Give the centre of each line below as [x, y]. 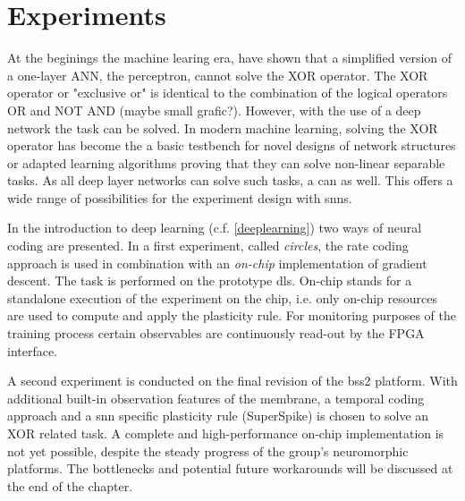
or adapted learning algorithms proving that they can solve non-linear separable [226, 162]
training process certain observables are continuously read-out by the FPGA [216, 333]
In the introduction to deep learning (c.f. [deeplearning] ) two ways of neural [215, 228]
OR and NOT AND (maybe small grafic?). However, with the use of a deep [214, 110]
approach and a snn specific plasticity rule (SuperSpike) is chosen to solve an [218, 416]
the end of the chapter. [70, 485]
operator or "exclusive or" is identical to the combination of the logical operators [228, 93]
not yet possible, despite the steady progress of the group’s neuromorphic [208, 450]
